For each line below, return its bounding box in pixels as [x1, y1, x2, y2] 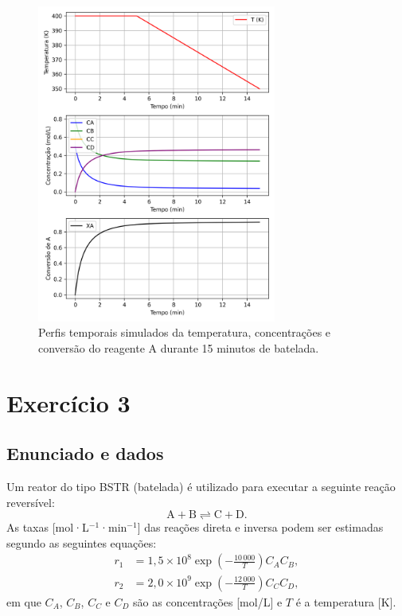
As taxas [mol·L [6, 519, 89, 536]
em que [6, 593, 41, 610]
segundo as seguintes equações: [6, 534, 157, 551]
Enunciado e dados [6, 441, 164, 466]
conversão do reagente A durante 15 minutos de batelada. [38, 339, 319, 356]
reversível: [6, 493, 55, 510]
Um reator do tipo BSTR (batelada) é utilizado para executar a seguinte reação [6, 478, 396, 495]
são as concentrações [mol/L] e [133, 593, 283, 610]
